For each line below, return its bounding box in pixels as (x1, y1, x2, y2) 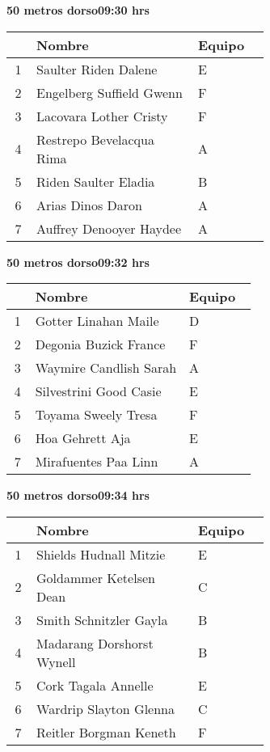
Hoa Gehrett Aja (35, 429, 131, 448)
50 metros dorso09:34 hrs (6, 487, 150, 504)
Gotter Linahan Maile (35, 311, 159, 331)
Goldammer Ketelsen (36, 568, 155, 587)
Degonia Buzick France (35, 335, 166, 354)
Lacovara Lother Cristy (36, 106, 168, 125)
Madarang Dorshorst (36, 633, 154, 653)
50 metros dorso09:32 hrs (6, 253, 150, 270)
